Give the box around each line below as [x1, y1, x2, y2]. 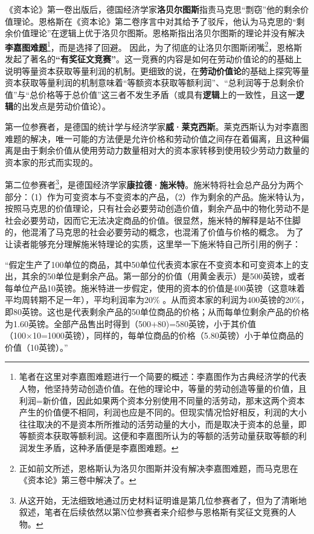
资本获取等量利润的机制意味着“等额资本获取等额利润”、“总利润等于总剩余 [5, 76, 296, 89]
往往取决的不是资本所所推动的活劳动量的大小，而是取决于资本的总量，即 [19, 417, 307, 430]
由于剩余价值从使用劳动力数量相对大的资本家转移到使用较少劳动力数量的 [21, 144, 309, 157]
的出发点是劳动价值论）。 [13, 100, 111, 112]
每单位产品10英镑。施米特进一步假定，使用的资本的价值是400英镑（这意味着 [5, 281, 305, 294]
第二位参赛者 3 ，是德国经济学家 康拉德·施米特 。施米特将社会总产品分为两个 [5, 177, 304, 191]
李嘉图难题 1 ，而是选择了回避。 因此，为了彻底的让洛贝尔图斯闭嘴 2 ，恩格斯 [5, 39, 303, 53]
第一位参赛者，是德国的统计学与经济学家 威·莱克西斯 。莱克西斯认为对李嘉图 [5, 120, 309, 132]
